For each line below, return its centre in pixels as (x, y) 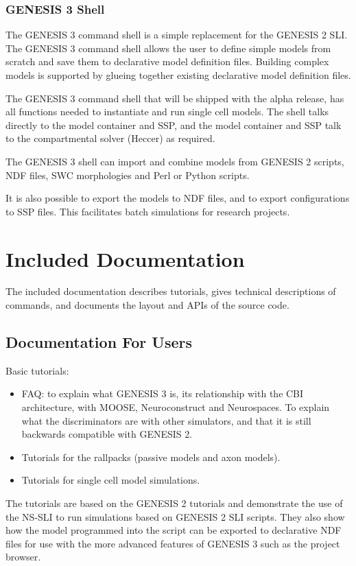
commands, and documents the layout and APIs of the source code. (147, 305)
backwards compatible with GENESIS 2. (107, 434)
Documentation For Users (99, 342)
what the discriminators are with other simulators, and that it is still (166, 420)
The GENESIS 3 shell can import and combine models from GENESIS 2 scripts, (175, 161)
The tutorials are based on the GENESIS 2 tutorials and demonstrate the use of (174, 503)
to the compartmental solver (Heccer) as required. (110, 138)
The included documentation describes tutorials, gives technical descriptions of (171, 291)
